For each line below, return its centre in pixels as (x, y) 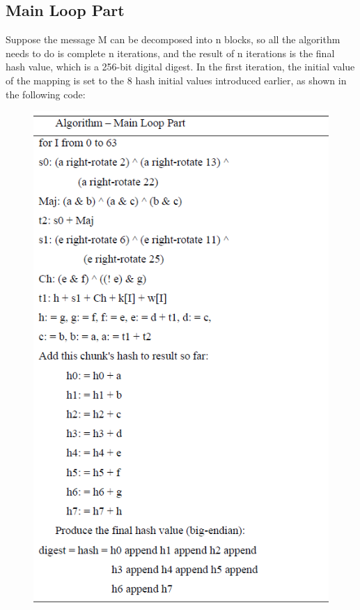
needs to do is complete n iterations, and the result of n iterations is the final (170, 53)
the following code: (46, 94)
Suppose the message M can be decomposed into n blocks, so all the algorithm (173, 39)
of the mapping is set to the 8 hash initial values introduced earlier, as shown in (176, 80)
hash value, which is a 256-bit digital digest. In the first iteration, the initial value (180, 67)
